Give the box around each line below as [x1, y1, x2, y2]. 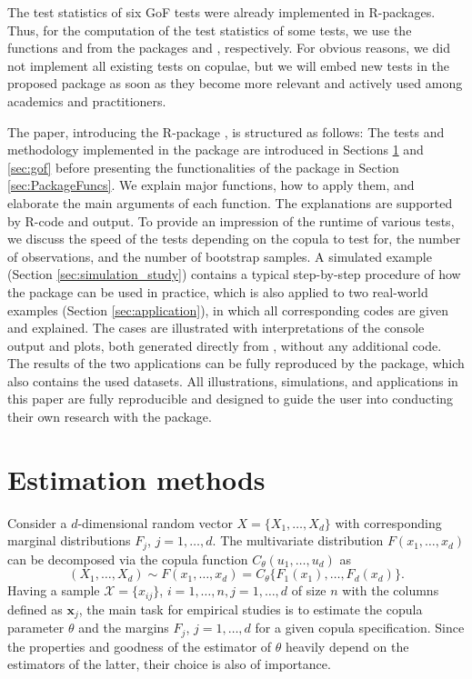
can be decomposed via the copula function [7, 549, 248, 568]
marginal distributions [7, 531, 131, 550]
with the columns [342, 581, 439, 600]
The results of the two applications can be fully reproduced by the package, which [7, 354, 465, 373]
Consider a [7, 513, 67, 532]
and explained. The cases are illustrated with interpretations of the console [7, 318, 425, 337]
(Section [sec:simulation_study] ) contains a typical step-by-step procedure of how [7, 265, 461, 284]
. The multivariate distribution [212, 531, 384, 550]
